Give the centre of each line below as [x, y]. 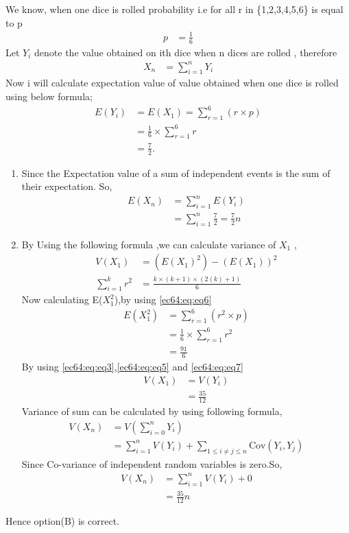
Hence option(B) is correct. [62, 520]
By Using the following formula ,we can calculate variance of [149, 244]
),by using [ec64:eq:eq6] [163, 299]
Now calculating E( [62, 299]
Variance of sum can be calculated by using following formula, [152, 411]
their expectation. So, [67, 186]
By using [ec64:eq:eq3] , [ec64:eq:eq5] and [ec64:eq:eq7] [132, 367]
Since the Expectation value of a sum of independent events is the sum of [176, 173]
